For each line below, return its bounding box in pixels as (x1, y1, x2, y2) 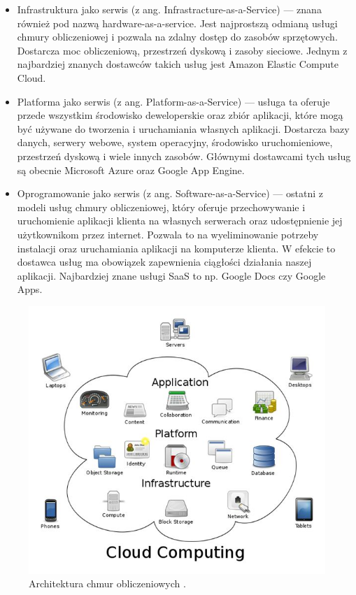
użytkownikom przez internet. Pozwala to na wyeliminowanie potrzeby (17, 227, 319, 241)
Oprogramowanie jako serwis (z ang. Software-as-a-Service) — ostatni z (17, 186, 323, 201)
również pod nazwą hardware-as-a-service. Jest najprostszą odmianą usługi (17, 15, 338, 30)
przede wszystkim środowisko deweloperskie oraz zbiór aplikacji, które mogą (17, 108, 343, 122)
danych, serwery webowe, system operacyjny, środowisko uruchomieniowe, (17, 135, 333, 150)
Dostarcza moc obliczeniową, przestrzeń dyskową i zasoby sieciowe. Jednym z (17, 43, 348, 57)
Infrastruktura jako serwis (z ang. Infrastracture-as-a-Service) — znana (17, 2, 322, 16)
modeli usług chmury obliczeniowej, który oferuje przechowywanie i (17, 199, 306, 214)
